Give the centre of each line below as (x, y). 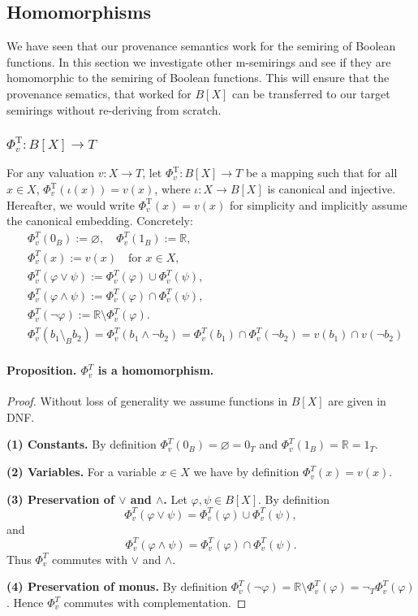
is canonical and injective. (332, 189)
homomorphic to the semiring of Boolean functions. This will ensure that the (198, 78)
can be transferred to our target (311, 93)
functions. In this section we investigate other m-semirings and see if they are (199, 61)
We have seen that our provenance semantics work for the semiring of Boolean (201, 46)
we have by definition (246, 472)
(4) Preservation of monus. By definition (117, 586)
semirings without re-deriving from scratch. (114, 109)
